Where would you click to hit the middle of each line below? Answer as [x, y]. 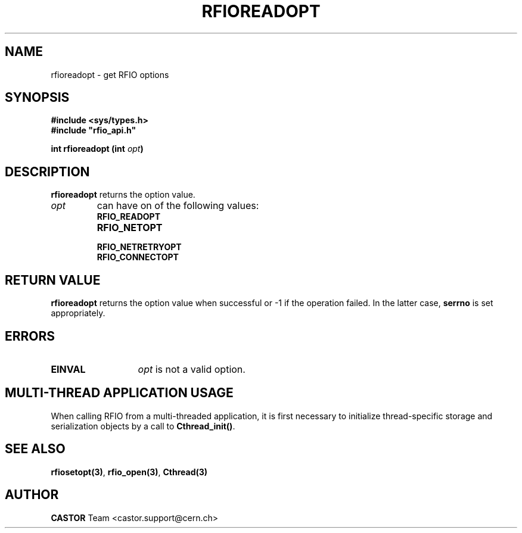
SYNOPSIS [37, 98]
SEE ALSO [35, 449]
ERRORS [30, 336]
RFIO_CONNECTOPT [138, 257]
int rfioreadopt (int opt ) [97, 149]
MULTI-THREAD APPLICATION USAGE [119, 393]
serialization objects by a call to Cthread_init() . [143, 426]
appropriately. [78, 313]
